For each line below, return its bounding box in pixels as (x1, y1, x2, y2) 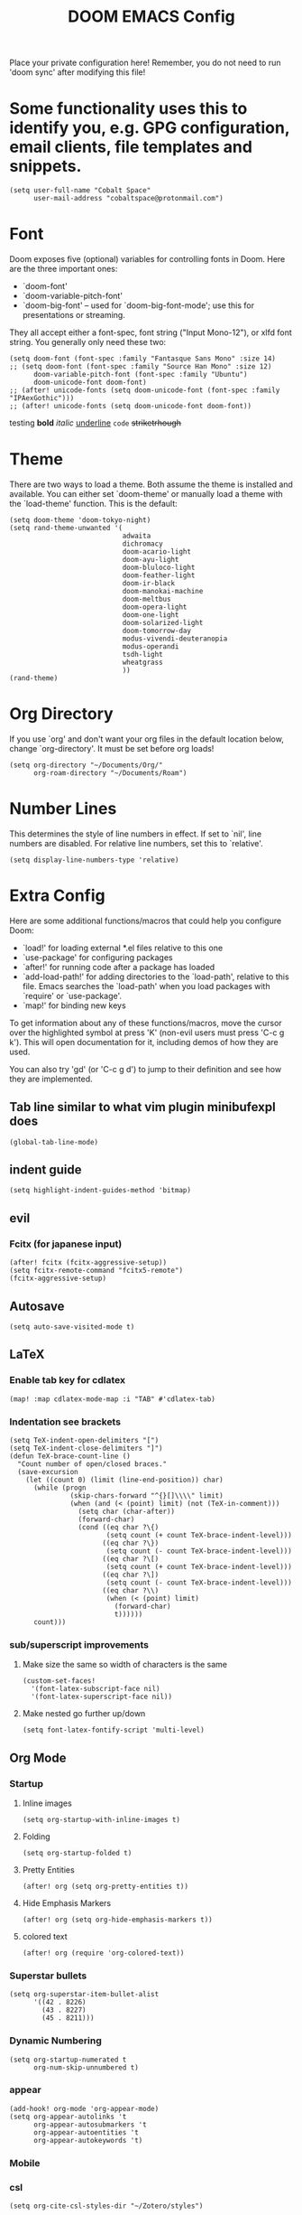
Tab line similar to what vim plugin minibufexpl (9, 1099, 277, 1115)
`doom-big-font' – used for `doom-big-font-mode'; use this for (22, 300, 255, 311)
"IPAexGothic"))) (9, 394, 75, 403)
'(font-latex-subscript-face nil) (31, 1685, 160, 1694)
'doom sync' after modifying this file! (9, 67, 146, 78)
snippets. (9, 156, 82, 177)
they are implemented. (9, 1073, 93, 1084)
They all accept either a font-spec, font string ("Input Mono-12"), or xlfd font (9, 327, 293, 338)
